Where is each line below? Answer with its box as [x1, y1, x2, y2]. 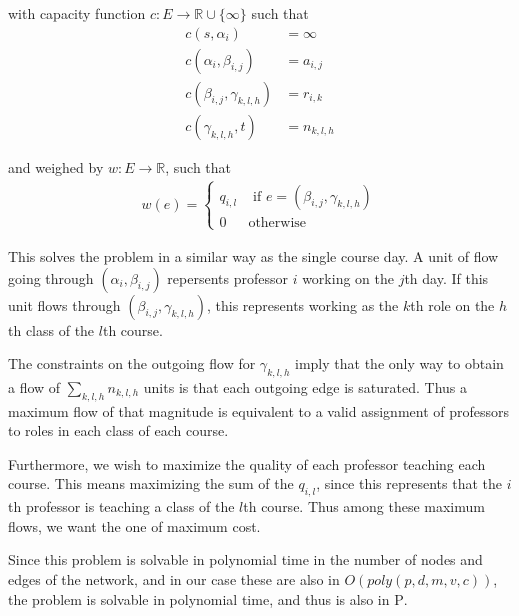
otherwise [248, 215, 307, 230]
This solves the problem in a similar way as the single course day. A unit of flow [8, 245, 499, 266]
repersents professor [167, 267, 288, 288]
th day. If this [404, 267, 489, 288]
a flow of [8, 376, 61, 397]
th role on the [410, 294, 495, 315]
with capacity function [8, 3, 146, 23]
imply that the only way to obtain [295, 353, 504, 374]
